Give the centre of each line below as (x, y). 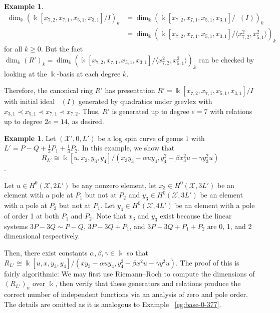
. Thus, (89, 111)
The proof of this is (210, 262)
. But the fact (62, 49)
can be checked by (226, 59)
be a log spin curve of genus (141, 138)
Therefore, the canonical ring (49, 90)
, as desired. (86, 121)
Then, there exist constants (46, 253)
